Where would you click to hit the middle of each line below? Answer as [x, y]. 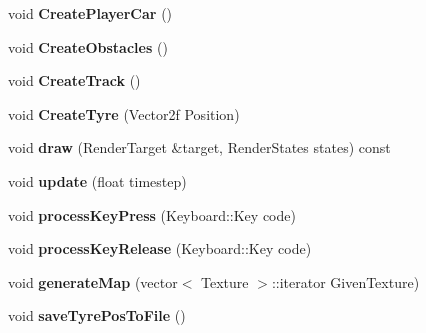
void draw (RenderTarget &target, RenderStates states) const [199, 147]
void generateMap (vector [93, 281]
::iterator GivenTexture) [345, 281]
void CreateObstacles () [88, 46]
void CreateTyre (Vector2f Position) [124, 113]
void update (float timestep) [97, 180]
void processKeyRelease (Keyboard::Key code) [160, 248]
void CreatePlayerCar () [90, 13]
